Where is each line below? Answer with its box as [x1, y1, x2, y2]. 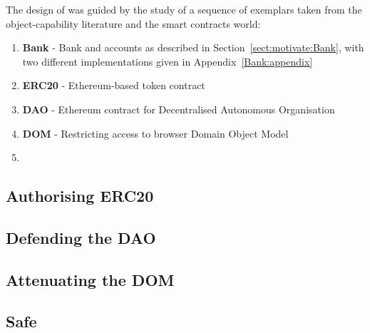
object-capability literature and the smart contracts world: [6, 16, 261, 31]
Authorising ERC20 [6, 185, 154, 207]
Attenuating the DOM [6, 268, 175, 290]
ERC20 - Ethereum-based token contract [22, 78, 205, 93]
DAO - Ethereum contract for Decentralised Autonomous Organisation [22, 101, 335, 116]
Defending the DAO [6, 226, 156, 248]
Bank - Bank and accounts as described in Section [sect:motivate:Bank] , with [22, 40, 364, 55]
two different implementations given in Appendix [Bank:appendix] [22, 53, 313, 68]
